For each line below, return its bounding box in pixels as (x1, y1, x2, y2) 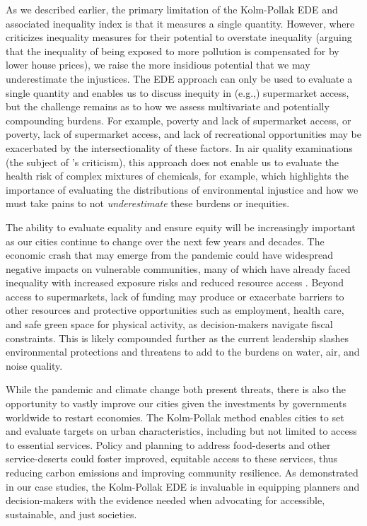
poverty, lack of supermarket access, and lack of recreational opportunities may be (6, 127, 361, 141)
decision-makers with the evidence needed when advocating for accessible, (6, 493, 325, 508)
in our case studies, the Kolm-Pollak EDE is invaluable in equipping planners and (6, 479, 360, 493)
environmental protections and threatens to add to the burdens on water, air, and (6, 344, 360, 359)
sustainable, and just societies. (6, 506, 137, 521)
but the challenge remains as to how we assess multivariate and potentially (6, 99, 330, 114)
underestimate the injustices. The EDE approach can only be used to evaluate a (6, 71, 353, 86)
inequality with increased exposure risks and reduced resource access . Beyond (6, 275, 344, 290)
